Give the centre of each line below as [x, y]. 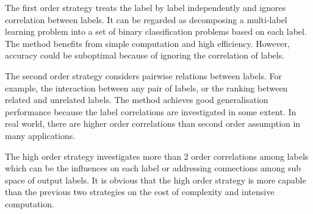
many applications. [40, 135]
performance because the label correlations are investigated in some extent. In [151, 111]
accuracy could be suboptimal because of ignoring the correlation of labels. [145, 55]
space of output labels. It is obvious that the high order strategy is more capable [156, 180]
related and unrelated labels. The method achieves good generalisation [137, 100]
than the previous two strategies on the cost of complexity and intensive [140, 192]
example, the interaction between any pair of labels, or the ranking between [146, 87]
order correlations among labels [250, 156]
